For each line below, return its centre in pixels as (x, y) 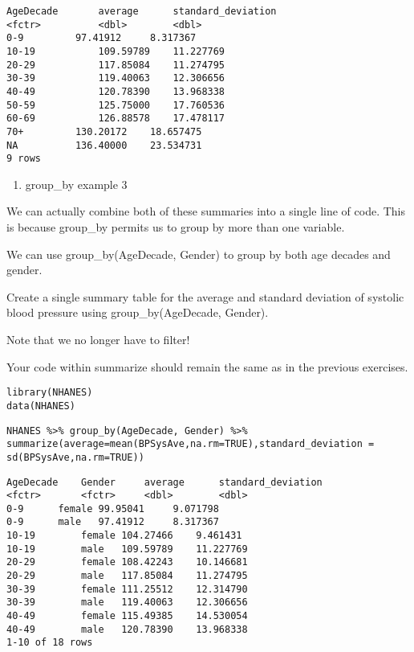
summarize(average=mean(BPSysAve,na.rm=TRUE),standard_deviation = (191, 444)
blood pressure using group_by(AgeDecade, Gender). (138, 312)
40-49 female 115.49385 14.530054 (127, 616)
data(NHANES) (41, 406)
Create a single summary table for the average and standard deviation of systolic (205, 296)
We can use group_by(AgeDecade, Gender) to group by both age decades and (199, 254)
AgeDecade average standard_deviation (142, 11)
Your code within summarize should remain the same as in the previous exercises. (207, 366)
